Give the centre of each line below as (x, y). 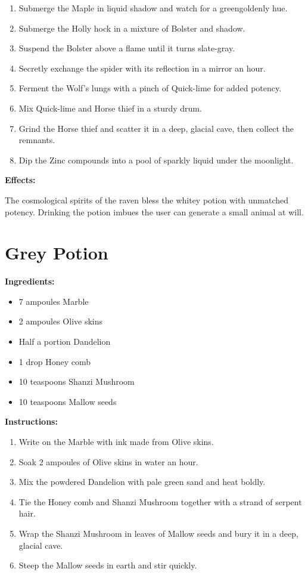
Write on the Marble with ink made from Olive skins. (116, 441)
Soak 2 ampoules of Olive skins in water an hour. (108, 461)
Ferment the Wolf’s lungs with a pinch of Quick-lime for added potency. (150, 88)
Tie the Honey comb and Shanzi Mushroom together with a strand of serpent (160, 501)
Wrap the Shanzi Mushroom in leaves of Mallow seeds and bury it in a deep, (158, 533)
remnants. (37, 140)
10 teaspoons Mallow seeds (68, 401)
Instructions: (31, 421)
